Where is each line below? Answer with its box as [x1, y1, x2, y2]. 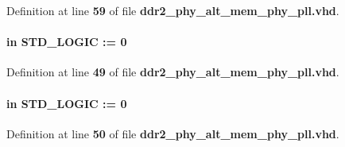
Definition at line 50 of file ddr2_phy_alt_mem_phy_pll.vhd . [6, 125, 339, 141]
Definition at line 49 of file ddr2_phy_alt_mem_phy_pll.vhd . [6, 64, 339, 80]
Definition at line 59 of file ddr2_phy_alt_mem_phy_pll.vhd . [6, 2, 339, 18]
